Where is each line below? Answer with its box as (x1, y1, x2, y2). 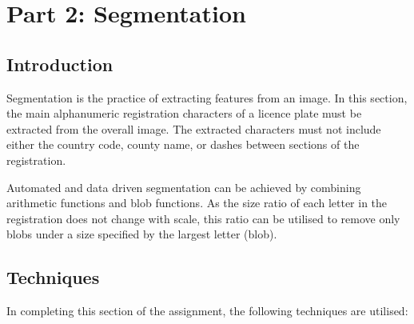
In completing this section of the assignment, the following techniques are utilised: (6, 302, 408, 319)
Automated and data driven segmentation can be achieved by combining (6, 178, 361, 195)
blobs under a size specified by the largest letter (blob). (6, 226, 277, 242)
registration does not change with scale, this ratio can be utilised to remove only (6, 210, 400, 226)
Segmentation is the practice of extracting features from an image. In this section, (6, 89, 408, 106)
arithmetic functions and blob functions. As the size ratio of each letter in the (6, 194, 388, 211)
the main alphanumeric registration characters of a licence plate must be (6, 105, 362, 122)
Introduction (6, 51, 113, 76)
